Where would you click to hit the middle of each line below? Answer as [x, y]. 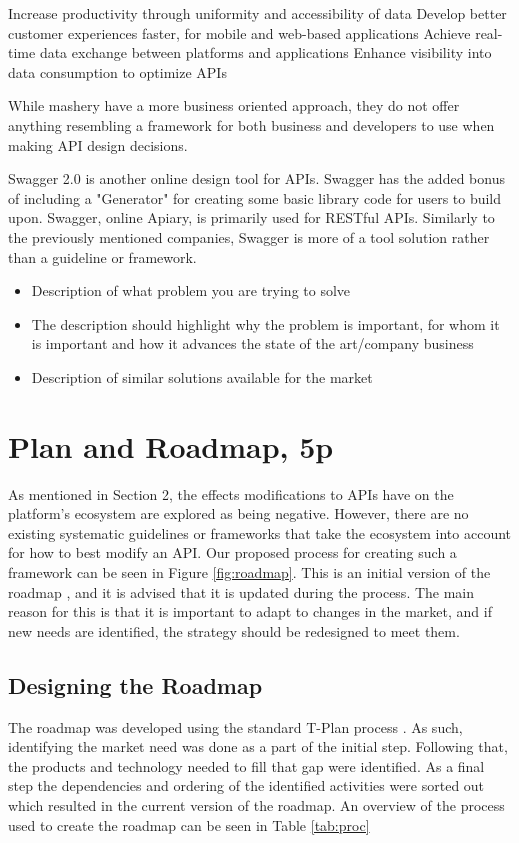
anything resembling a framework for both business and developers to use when [251, 124]
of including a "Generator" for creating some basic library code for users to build [255, 197]
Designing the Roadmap [135, 684]
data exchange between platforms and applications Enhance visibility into [265, 52]
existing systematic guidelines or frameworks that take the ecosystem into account [260, 532]
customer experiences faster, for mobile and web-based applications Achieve [239, 32]
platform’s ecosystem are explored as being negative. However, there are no [238, 513]
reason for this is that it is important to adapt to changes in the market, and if [250, 611]
